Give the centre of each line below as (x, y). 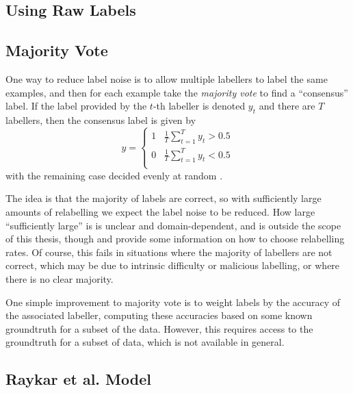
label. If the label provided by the (76, 106)
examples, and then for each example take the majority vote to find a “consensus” (177, 92)
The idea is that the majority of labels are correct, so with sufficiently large (164, 198)
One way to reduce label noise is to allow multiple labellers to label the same (167, 78)
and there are (287, 106)
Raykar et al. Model (78, 379)
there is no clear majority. (60, 278)
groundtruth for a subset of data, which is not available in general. (145, 342)
